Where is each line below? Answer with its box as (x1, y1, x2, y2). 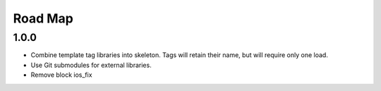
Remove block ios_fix (30, 71, 92, 79)
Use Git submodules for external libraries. (30, 61, 152, 69)
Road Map (13, 11, 74, 26)
